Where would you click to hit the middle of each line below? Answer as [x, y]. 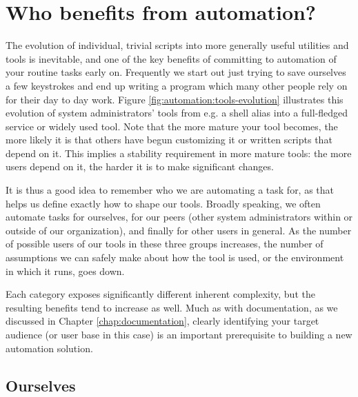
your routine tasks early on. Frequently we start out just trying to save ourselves [176, 72]
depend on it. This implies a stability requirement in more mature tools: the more [179, 153]
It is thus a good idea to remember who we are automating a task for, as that [170, 190]
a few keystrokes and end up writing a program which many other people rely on [177, 85]
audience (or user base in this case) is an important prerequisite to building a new [179, 334]
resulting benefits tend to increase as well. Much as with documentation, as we [172, 307]
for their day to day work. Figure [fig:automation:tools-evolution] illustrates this [175, 99]
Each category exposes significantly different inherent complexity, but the [160, 294]
